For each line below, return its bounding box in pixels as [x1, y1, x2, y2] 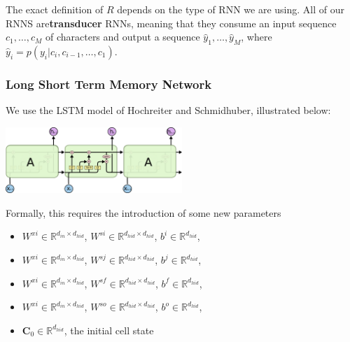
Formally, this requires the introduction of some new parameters [6, 205, 281, 220]
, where [241, 29, 272, 44]
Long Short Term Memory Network [6, 75, 212, 92]
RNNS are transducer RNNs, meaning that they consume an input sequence [6, 15, 337, 30]
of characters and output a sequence [45, 29, 200, 44]
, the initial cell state [64, 322, 154, 337]
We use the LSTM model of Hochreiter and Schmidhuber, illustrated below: [6, 103, 331, 117]
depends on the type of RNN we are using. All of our [117, 2, 344, 16]
